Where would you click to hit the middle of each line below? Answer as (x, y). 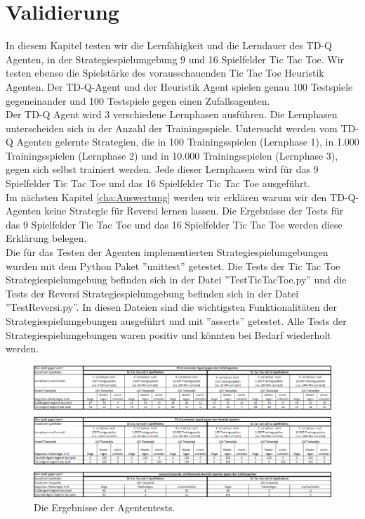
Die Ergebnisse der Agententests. (105, 507)
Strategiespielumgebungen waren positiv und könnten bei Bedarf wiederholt (168, 334)
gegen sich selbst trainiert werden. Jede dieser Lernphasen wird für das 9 (162, 169)
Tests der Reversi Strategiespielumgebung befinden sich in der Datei (152, 293)
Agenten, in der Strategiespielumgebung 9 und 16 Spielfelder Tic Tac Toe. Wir (175, 59)
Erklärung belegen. (46, 238)
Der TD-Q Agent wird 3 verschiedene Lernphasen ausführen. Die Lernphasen (172, 114)
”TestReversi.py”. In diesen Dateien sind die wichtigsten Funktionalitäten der (171, 307)
